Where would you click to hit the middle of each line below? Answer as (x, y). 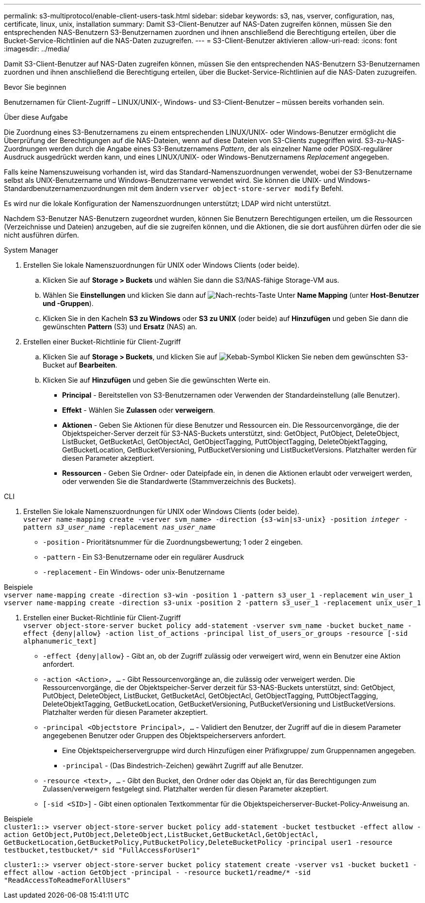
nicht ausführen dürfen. (41, 235)
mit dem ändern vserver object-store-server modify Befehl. (236, 188)
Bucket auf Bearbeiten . (80, 365)
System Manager (31, 250)
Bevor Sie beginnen (35, 87)
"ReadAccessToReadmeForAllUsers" (67, 880)
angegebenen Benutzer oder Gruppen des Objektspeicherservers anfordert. (164, 735)
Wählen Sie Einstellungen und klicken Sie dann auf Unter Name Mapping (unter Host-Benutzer (231, 295)
